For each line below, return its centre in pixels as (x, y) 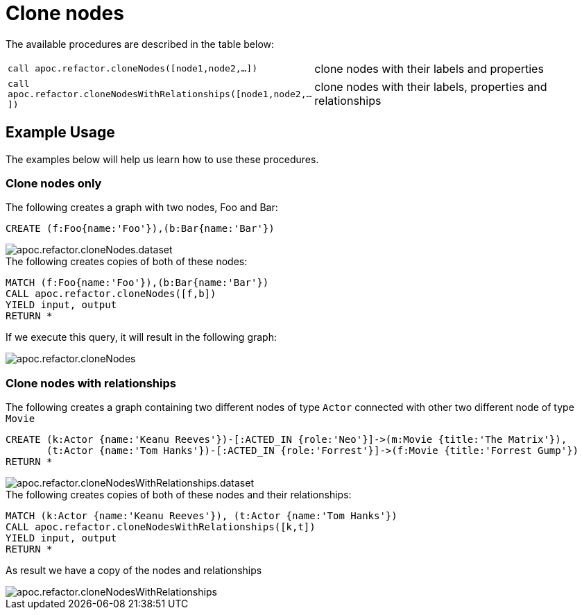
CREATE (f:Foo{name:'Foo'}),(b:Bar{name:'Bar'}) (140, 229)
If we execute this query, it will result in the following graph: (141, 337)
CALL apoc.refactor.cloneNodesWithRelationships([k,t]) (161, 527)
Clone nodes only (54, 183)
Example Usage (60, 133)
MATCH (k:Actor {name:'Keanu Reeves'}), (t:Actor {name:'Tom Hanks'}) (202, 516)
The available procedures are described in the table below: (140, 44)
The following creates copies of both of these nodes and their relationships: (179, 495)
